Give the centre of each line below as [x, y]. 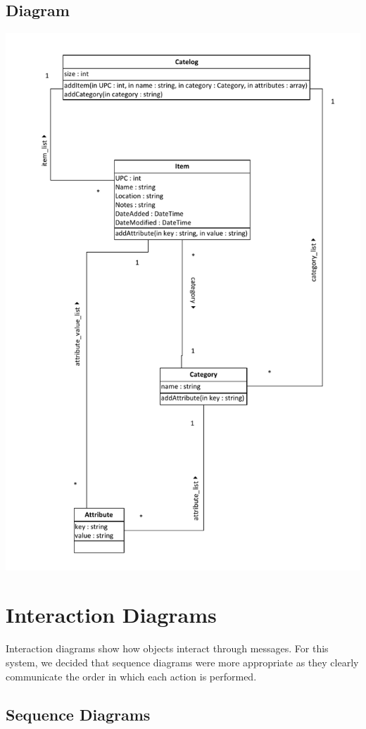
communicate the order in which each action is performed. [131, 676]
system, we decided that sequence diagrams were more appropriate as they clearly [182, 662]
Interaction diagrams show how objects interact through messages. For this [167, 648]
